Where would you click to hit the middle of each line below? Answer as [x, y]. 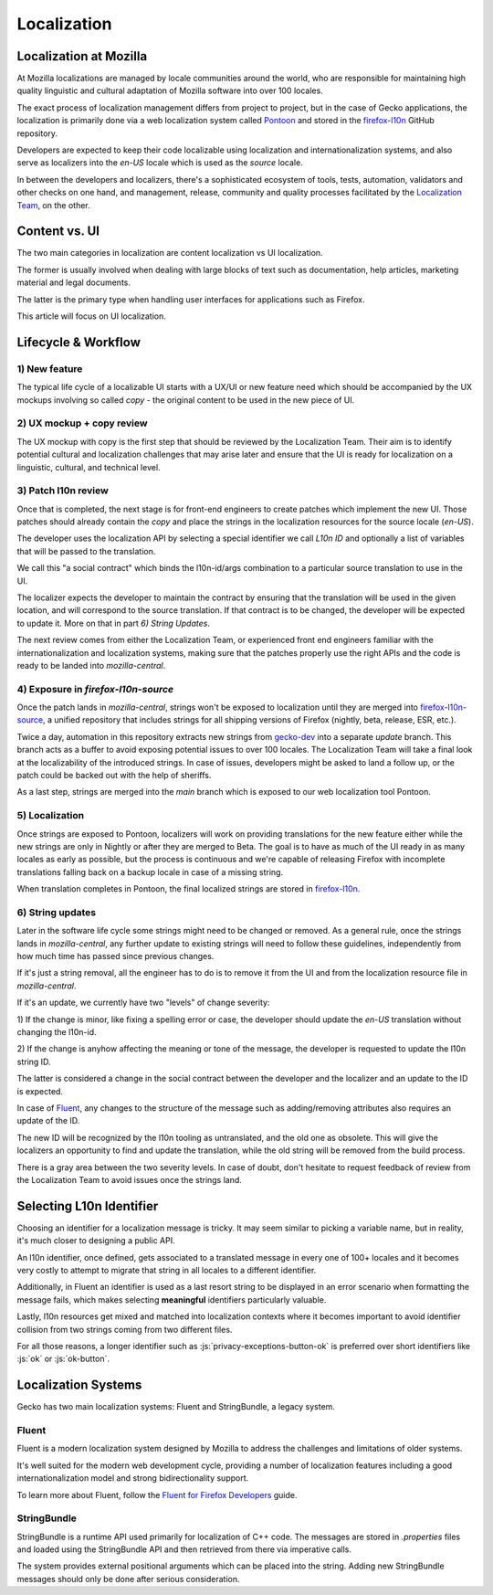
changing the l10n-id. [57, 1032]
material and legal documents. [74, 282]
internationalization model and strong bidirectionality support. [133, 1478]
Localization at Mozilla [82, 56]
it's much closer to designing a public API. [96, 1241]
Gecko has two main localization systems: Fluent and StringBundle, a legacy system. [176, 1407]
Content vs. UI [58, 232]
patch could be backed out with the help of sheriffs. [114, 776]
